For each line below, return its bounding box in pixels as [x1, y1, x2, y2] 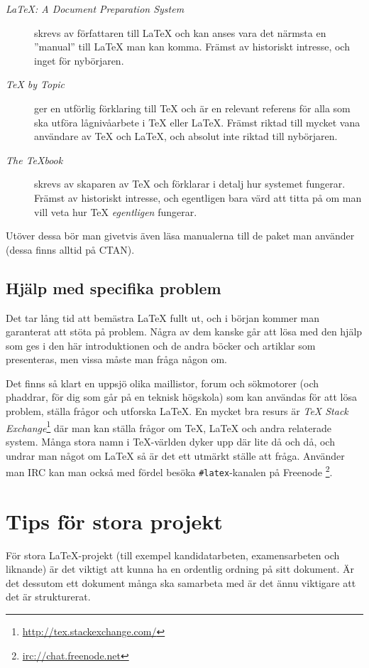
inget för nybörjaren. [34, 53, 124, 68]
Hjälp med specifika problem [6, 276, 221, 298]
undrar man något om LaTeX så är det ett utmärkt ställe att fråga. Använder [6, 448, 345, 463]
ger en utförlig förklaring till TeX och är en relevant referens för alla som [34, 100, 351, 115]
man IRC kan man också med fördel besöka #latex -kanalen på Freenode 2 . [6, 463, 333, 479]
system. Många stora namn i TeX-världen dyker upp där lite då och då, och [6, 433, 335, 448]
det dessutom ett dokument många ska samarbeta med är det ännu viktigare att [6, 575, 356, 590]
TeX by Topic [6, 77, 65, 92]
